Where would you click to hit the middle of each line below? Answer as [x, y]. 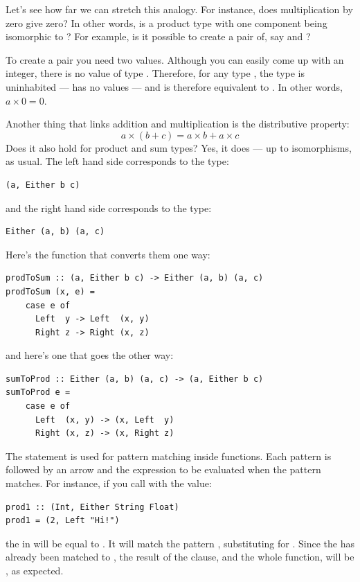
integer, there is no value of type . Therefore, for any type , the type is [155, 73]
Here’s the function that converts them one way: [108, 254]
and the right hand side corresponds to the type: [109, 208]
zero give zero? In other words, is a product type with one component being [166, 23]
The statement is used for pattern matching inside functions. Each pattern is [169, 456]
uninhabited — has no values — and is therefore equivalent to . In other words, [174, 86]
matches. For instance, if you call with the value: [109, 483]
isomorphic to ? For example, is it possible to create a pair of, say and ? [158, 36]
